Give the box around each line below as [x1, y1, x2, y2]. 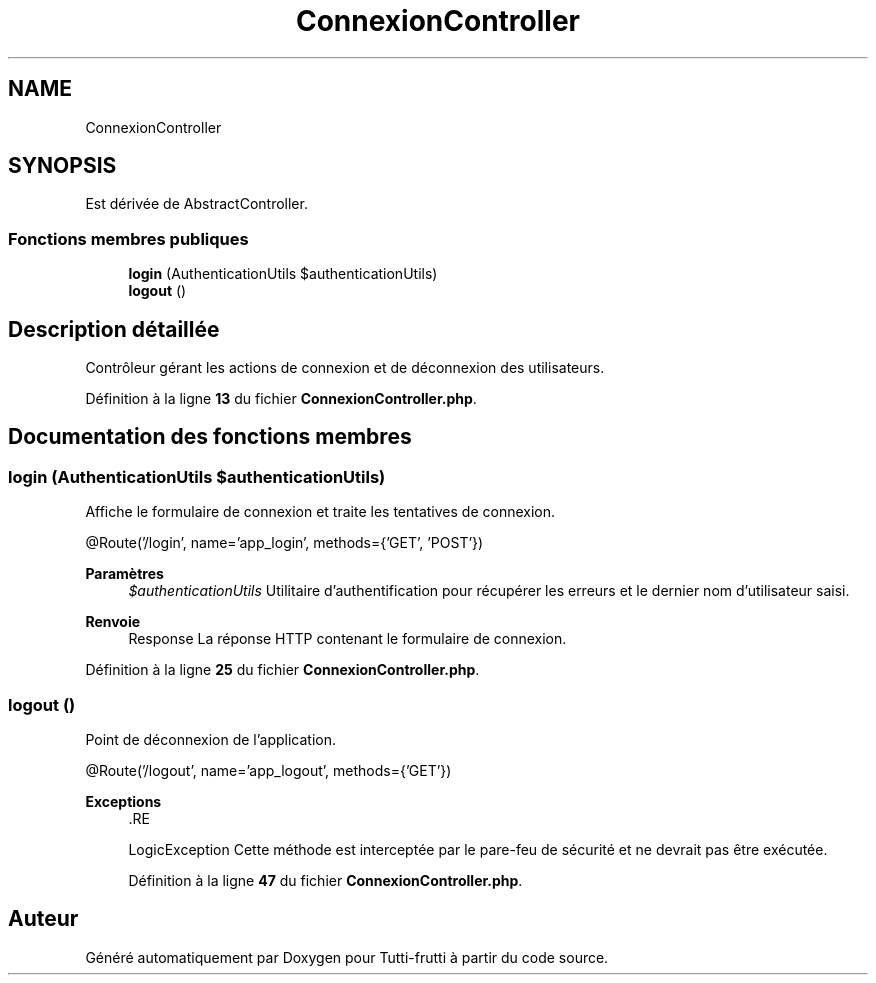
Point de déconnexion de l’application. [85, 731, 337, 748]
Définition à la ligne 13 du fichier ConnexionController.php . [85, 390, 477, 408]
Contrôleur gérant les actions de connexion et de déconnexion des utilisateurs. [85, 359, 605, 377]
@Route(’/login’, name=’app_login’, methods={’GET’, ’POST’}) [85, 534, 484, 552]
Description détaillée [8, 316, 220, 342]
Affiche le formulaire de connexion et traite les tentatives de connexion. [85, 503, 556, 521]
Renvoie [85, 613, 141, 631]
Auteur [8, 906, 79, 932]
